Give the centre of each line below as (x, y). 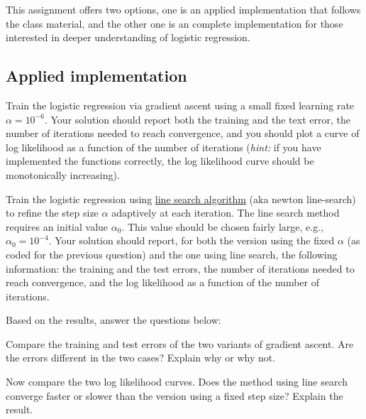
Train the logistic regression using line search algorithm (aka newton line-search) (181, 198)
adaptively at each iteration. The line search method (226, 213)
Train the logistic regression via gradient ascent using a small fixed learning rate (180, 105)
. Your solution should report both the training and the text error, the (197, 119)
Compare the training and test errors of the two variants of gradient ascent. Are (180, 343)
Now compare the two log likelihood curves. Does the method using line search (177, 382)
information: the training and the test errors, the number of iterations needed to (180, 268)
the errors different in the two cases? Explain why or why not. (141, 358)
